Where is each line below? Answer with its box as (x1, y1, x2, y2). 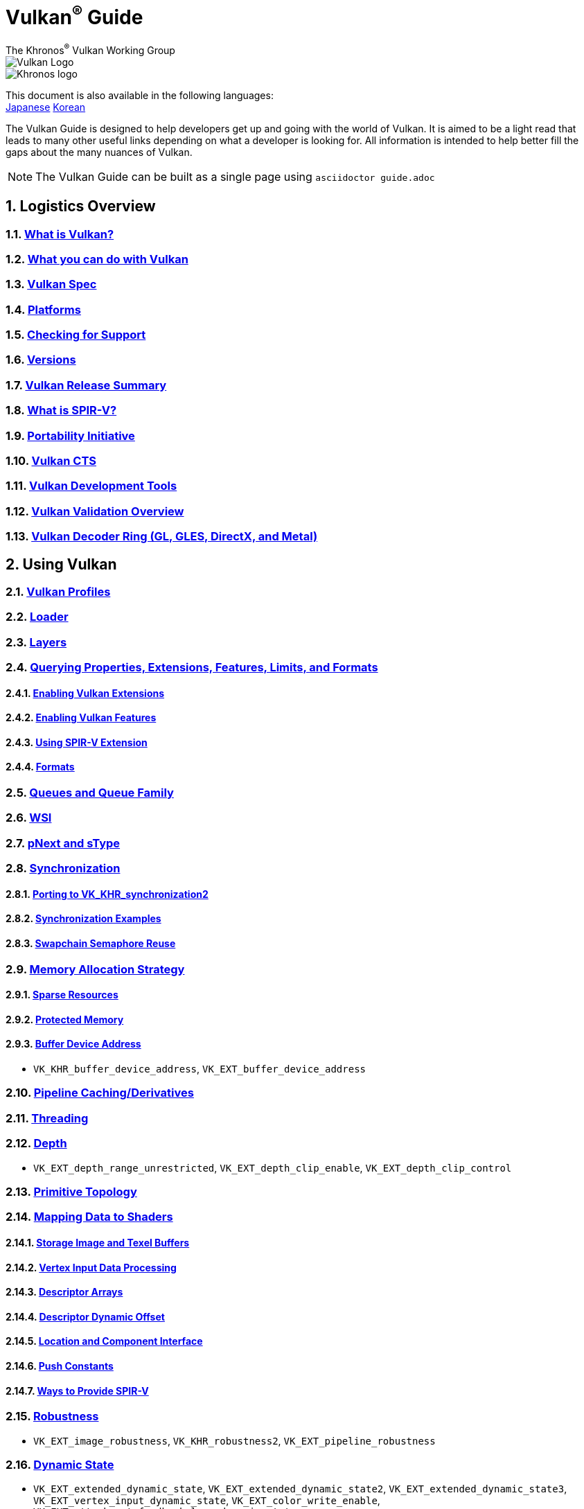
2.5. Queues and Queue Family (6, 786, 174, 800)
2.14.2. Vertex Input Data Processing (6, 1261, 177, 1273)
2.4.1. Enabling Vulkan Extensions (6, 687, 165, 699)
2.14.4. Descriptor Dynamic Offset (6, 1310, 165, 1323)
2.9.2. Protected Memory (6, 1013, 124, 1025)
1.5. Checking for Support (6, 328, 146, 342)
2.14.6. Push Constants (6, 1360, 114, 1372)
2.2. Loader (6, 610, 69, 624)
